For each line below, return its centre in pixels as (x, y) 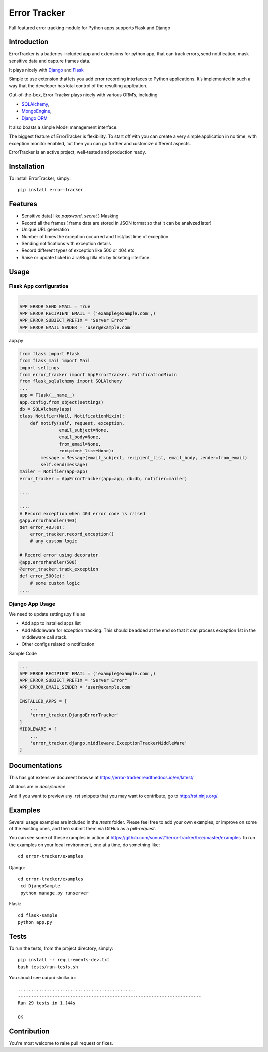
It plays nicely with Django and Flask (46, 70)
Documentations (35, 766)
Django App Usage (32, 604)
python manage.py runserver (55, 893)
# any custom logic (54, 541)
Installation (27, 166)
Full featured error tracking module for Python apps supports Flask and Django (90, 28)
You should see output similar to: (43, 977)
